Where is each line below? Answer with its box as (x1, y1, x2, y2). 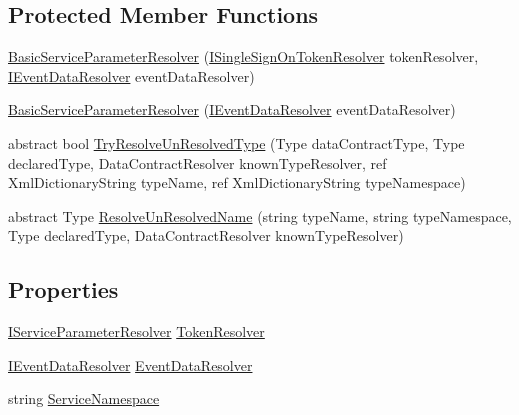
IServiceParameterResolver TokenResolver (8, 321, 265, 342)
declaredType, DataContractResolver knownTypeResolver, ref (8, 152, 387, 173)
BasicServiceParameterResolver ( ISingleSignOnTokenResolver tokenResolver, (8, 46, 479, 67)
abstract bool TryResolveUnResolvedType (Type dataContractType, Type (8, 132, 465, 153)
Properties (8, 274, 119, 305)
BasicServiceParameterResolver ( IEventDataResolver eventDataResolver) (8, 99, 456, 120)
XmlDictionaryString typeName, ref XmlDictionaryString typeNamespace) (8, 172, 466, 193)
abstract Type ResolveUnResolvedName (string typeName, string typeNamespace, (8, 205, 512, 226)
